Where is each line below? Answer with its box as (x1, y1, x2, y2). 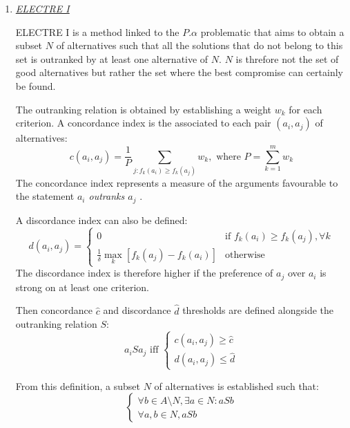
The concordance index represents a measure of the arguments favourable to (15, 175, 338, 189)
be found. (15, 78, 56, 93)
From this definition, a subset (15, 378, 140, 393)
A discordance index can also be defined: (15, 212, 188, 227)
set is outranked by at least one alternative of (15, 51, 208, 66)
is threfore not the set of (235, 51, 339, 66)
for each (289, 102, 322, 116)
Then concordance (15, 303, 93, 317)
